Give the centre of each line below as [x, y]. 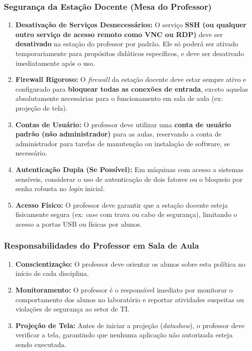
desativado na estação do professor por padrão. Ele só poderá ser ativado [127, 44]
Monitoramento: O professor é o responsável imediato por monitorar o [124, 289]
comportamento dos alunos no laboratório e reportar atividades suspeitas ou [130, 299]
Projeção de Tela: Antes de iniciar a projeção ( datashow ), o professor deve [130, 325]
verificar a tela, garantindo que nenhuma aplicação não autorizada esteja [124, 335]
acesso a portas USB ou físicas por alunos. [79, 224]
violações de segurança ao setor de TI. [73, 309]
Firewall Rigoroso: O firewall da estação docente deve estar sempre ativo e [131, 79]
